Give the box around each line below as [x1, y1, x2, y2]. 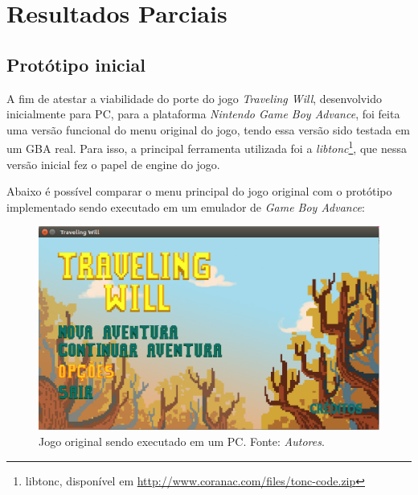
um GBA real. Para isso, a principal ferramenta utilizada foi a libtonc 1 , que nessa [6, 138, 407, 157]
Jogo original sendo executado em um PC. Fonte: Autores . [39, 432, 325, 449]
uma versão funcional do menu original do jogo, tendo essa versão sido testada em [6, 121, 410, 138]
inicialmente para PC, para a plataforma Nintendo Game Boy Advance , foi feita [6, 105, 400, 122]
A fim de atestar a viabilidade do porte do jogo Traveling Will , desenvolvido [6, 89, 382, 106]
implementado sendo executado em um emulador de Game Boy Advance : [6, 198, 365, 215]
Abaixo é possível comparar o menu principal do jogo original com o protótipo [6, 183, 392, 200]
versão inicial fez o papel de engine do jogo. [6, 155, 220, 172]
